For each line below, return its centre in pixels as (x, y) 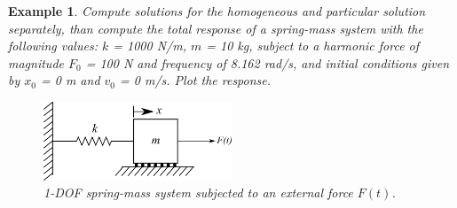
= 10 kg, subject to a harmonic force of (313, 46)
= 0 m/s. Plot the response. (196, 80)
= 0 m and (70, 80)
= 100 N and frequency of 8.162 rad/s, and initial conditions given (268, 62)
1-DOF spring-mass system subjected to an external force (198, 193)
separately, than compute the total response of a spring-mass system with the (216, 28)
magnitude (36, 62)
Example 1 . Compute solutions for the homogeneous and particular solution (217, 11)
